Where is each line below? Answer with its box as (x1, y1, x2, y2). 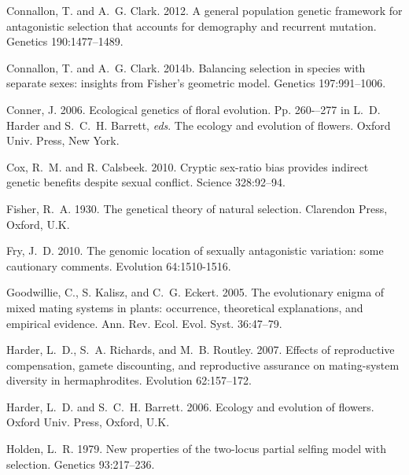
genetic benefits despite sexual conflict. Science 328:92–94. (6, 174, 286, 190)
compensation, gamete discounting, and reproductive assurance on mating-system (6, 356, 400, 373)
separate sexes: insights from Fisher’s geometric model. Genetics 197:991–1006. (6, 75, 386, 91)
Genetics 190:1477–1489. (6, 33, 123, 50)
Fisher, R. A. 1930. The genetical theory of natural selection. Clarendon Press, (6, 200, 388, 216)
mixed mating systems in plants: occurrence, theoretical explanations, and (6, 299, 363, 315)
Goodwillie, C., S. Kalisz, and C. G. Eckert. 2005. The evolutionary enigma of (6, 284, 385, 300)
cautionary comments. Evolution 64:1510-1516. (6, 257, 231, 274)
